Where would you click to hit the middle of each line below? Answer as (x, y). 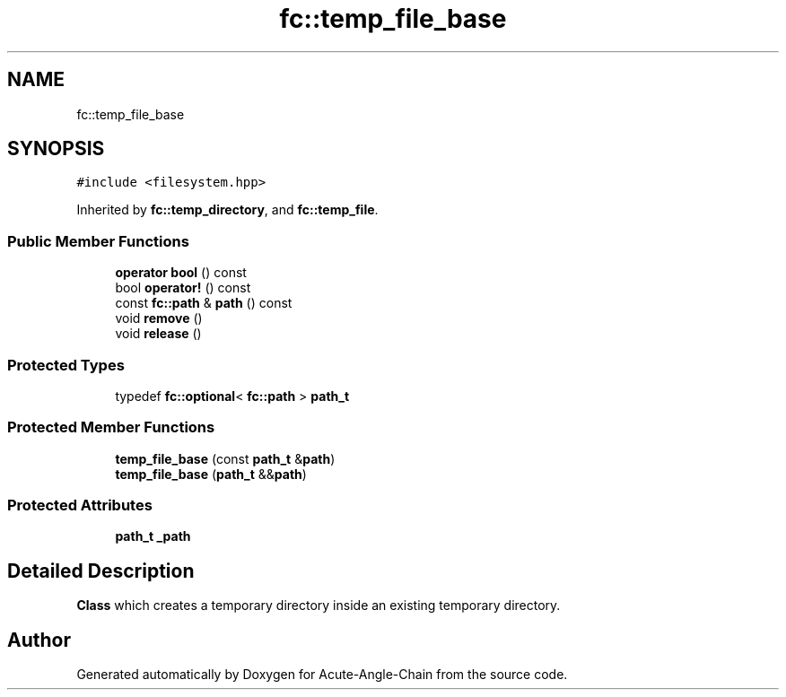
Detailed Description (101, 571)
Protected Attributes (80, 505)
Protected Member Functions (111, 427)
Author (39, 640)
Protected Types (66, 365)
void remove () (159, 318)
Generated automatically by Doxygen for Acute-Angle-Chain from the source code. (322, 675)
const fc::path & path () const (204, 303)
